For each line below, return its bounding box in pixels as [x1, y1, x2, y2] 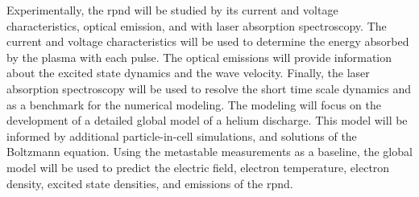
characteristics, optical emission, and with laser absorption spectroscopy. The [6, 17, 387, 34]
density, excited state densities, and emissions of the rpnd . [6, 174, 293, 191]
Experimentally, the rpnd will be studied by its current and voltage [6, 2, 338, 18]
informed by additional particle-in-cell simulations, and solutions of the [6, 127, 357, 144]
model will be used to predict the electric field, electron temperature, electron [6, 158, 390, 175]
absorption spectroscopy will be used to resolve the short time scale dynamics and [6, 80, 412, 96]
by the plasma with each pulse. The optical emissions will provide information [6, 48, 392, 65]
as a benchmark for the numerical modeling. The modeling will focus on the [6, 96, 381, 113]
